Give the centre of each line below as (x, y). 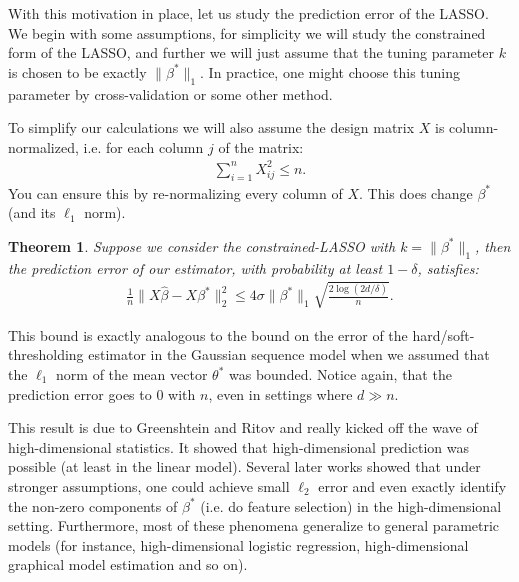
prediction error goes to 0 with (102, 393)
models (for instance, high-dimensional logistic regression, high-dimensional (238, 544)
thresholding (46, 354)
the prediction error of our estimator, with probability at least (195, 267)
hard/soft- (443, 334)
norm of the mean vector (132, 374)
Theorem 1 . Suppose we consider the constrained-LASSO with (202, 245)
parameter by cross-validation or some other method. (170, 93)
